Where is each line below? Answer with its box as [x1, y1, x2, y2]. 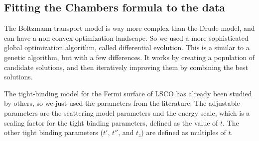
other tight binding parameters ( [4, 127, 103, 138]
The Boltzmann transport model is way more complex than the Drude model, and [4, 23, 255, 33]
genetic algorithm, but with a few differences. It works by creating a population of [4, 52, 255, 62]
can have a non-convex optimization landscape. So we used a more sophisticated [4, 32, 249, 43]
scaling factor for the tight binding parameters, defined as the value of [4, 117, 218, 128]
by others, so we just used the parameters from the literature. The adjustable [4, 98, 240, 108]
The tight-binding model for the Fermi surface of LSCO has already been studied [4, 88, 252, 98]
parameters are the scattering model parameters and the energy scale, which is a [4, 107, 250, 118]
